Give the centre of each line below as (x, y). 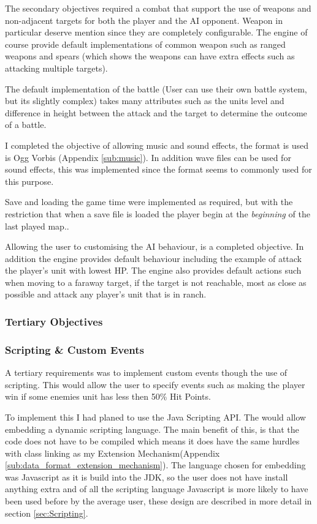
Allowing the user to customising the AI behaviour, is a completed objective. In (155, 246)
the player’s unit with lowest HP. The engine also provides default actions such (153, 270)
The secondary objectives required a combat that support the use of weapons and (158, 8)
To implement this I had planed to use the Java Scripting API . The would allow (155, 417)
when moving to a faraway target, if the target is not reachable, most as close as (156, 282)
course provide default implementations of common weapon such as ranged (145, 44)
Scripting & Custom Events (74, 349)
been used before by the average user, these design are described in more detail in (158, 501)
